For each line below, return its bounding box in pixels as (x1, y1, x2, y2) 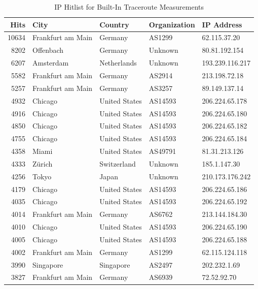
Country (99, 19, 129, 29)
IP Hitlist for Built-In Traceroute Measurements (54, 2, 204, 12)
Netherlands (99, 57, 137, 68)
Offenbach (32, 45, 64, 55)
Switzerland (99, 158, 136, 169)
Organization (149, 19, 195, 29)
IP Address (202, 19, 242, 29)
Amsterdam (32, 57, 69, 68)
